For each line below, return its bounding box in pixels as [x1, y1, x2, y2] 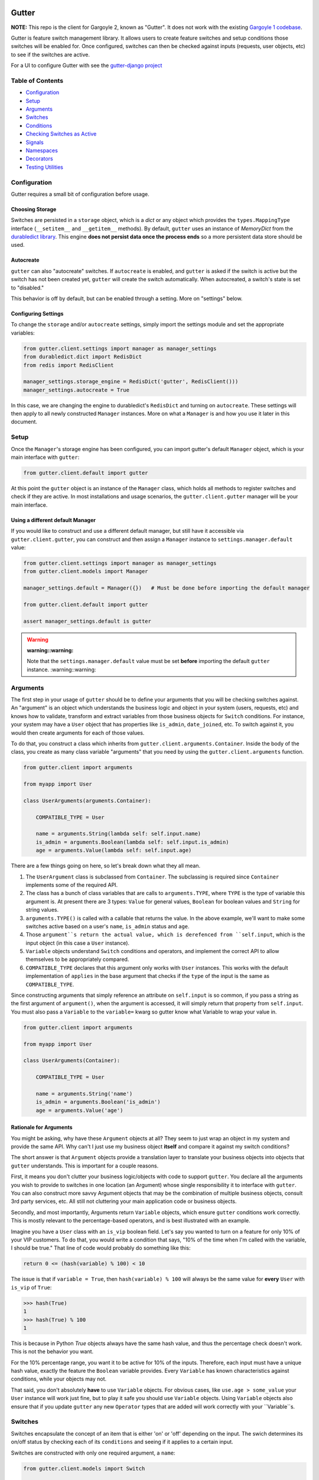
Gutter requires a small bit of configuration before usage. [11, 190, 150, 198]
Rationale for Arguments [11, 1124, 73, 1131]
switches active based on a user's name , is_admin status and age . [25, 922, 190, 929]
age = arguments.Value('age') [35, 1107, 123, 1114]
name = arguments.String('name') [35, 1090, 133, 1097]
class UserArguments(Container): [23, 1057, 121, 1064]
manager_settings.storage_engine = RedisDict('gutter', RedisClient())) [23, 378, 239, 385]
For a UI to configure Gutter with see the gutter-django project [11, 62, 162, 69]
